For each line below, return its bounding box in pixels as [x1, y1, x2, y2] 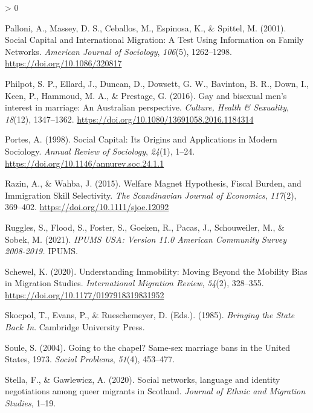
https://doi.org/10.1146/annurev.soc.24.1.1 [5, 156, 164, 169]
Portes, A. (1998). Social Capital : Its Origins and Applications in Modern [5, 133, 277, 146]
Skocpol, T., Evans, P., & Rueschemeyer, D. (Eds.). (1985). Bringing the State [5, 309, 295, 321]
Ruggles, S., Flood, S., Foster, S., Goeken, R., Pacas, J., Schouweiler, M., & [5, 220, 285, 233]
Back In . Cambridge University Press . [5, 321, 145, 333]
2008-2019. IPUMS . [5, 245, 78, 257]
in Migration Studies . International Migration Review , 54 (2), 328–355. [5, 277, 264, 289]
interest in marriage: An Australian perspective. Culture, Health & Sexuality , [5, 101, 289, 114]
